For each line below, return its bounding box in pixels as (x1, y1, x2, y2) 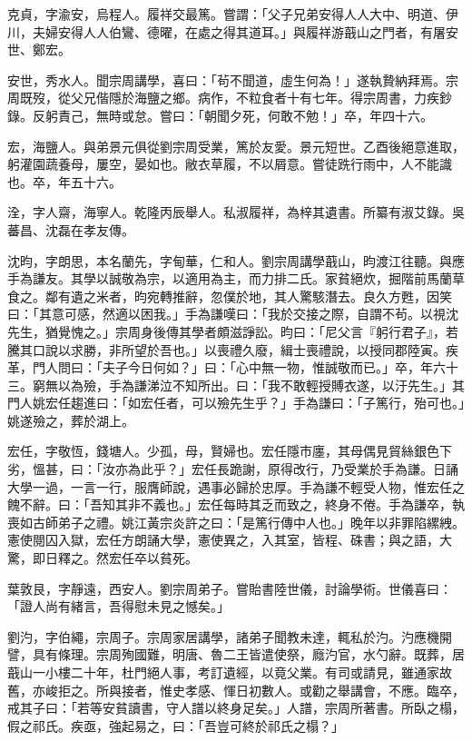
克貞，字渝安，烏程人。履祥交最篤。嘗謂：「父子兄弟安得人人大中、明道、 (7, 5, 446, 23)
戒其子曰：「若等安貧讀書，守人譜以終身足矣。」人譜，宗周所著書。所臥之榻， (7, 698, 465, 717)
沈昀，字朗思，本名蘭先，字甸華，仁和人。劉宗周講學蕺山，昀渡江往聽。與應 (7, 251, 465, 270)
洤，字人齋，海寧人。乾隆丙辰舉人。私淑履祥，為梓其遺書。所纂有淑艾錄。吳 (7, 203, 465, 222)
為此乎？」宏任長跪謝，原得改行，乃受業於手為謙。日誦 (127, 459, 458, 479)
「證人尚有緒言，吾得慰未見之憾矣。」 (7, 597, 230, 616)
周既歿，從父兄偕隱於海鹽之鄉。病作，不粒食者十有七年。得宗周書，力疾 (7, 88, 439, 107)
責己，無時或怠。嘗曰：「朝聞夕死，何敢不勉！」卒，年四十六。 (57, 105, 433, 124)
